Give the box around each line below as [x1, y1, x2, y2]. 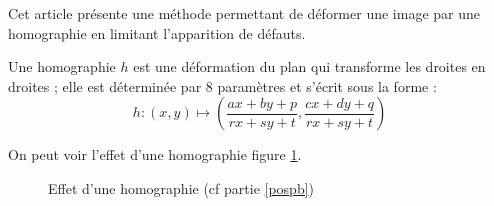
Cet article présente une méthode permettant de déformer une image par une [8, 3, 480, 23]
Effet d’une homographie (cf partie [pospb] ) [48, 177, 315, 198]
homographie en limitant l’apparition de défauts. [8, 22, 306, 43]
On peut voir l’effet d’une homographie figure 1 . [8, 144, 302, 165]
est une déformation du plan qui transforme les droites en [133, 56, 486, 77]
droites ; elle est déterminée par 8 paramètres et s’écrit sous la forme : [8, 75, 437, 96]
